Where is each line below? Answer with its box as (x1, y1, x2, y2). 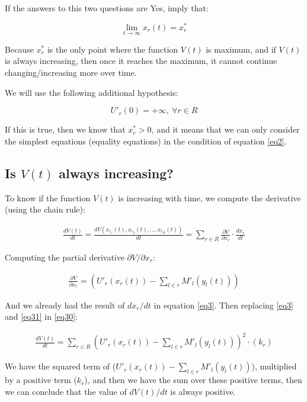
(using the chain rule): (5, 203, 85, 216)
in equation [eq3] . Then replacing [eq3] (153, 298, 293, 311)
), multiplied (251, 360, 297, 372)
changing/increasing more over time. (5, 66, 137, 79)
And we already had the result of (5, 298, 125, 311)
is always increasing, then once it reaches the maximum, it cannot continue (5, 54, 277, 67)
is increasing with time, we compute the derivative (118, 191, 301, 204)
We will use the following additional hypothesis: (5, 86, 178, 98)
